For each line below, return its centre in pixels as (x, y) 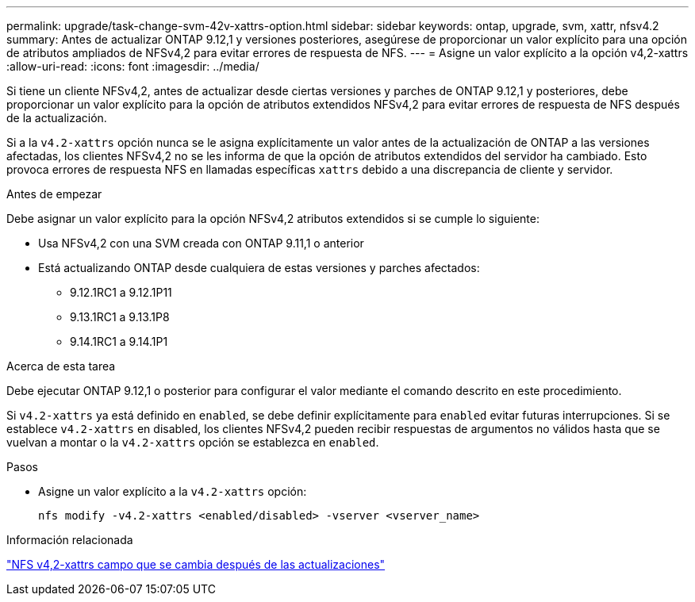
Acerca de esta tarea (61, 366)
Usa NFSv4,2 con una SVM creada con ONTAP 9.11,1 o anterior (201, 243)
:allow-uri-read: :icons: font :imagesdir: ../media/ (133, 66)
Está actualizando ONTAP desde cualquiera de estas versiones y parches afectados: (259, 268)
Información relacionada (70, 540)
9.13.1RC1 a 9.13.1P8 (120, 317)
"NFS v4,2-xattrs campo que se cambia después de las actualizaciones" (196, 564)
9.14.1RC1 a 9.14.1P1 (119, 341)
